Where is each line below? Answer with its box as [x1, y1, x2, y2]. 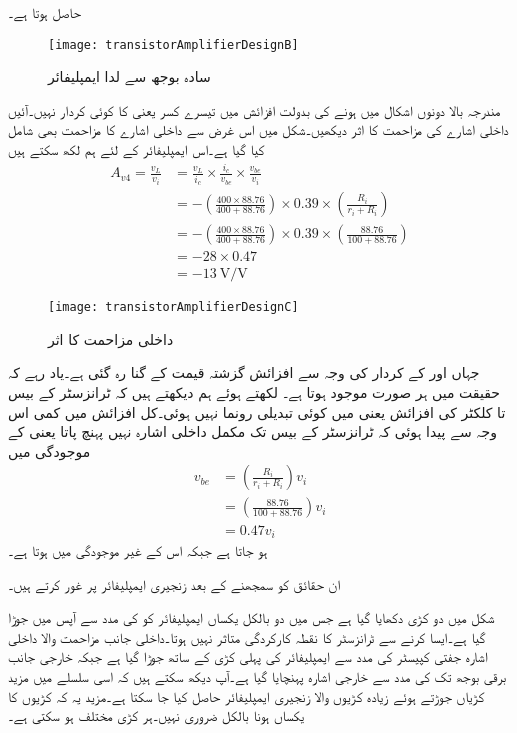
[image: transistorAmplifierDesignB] [48, 37, 299, 52]
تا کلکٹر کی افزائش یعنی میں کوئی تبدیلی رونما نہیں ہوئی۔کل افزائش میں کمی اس [8, 401, 506, 422]
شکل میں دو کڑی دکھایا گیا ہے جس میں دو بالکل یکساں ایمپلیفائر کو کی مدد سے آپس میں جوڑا [8, 607, 495, 628]
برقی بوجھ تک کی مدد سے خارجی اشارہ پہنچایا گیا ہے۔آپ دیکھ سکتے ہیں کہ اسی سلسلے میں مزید [8, 665, 507, 686]
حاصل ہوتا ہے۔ [8, 2, 81, 22]
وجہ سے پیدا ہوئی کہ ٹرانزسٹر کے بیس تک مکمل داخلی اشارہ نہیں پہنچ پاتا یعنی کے [8, 421, 497, 442]
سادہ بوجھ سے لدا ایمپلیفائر [48, 66, 211, 87]
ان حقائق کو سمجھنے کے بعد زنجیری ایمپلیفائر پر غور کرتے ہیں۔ [8, 573, 341, 594]
